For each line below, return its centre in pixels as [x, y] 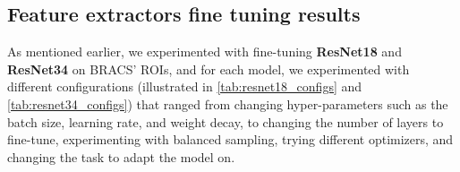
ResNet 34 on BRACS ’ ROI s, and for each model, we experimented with [209, 69]
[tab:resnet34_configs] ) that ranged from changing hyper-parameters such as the [228, 103]
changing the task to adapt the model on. [121, 156]
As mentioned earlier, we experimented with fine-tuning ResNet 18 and [204, 52]
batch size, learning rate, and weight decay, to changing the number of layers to [226, 121]
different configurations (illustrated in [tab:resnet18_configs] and [185, 86]
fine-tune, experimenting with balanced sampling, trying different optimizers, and [230, 139]
